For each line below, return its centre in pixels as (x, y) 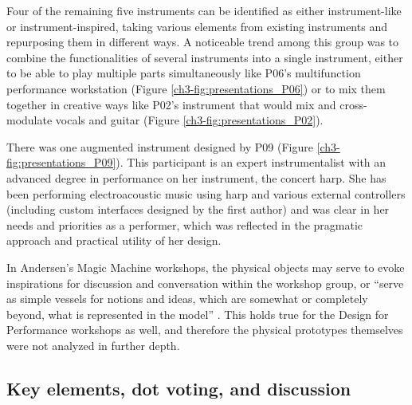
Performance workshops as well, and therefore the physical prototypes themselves (205, 330)
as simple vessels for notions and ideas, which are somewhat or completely (187, 299)
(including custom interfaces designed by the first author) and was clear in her (198, 209)
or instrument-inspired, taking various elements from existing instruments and (197, 26)
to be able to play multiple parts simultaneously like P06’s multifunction (184, 73)
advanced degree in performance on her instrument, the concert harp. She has (196, 177)
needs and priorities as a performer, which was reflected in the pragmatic (185, 224)
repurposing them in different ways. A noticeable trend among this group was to (203, 42)
